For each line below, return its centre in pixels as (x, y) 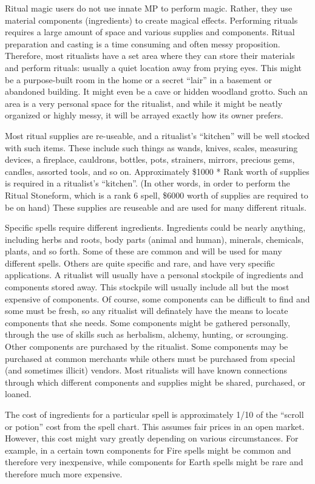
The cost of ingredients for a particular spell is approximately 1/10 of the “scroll (154, 414)
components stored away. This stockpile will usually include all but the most (147, 287)
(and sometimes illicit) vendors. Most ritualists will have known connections (146, 370)
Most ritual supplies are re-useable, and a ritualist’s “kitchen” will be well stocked (157, 135)
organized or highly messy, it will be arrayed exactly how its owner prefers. (144, 115)
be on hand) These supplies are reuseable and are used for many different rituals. (156, 207)
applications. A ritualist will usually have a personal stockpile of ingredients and (154, 275)
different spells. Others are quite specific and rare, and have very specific (140, 263)
